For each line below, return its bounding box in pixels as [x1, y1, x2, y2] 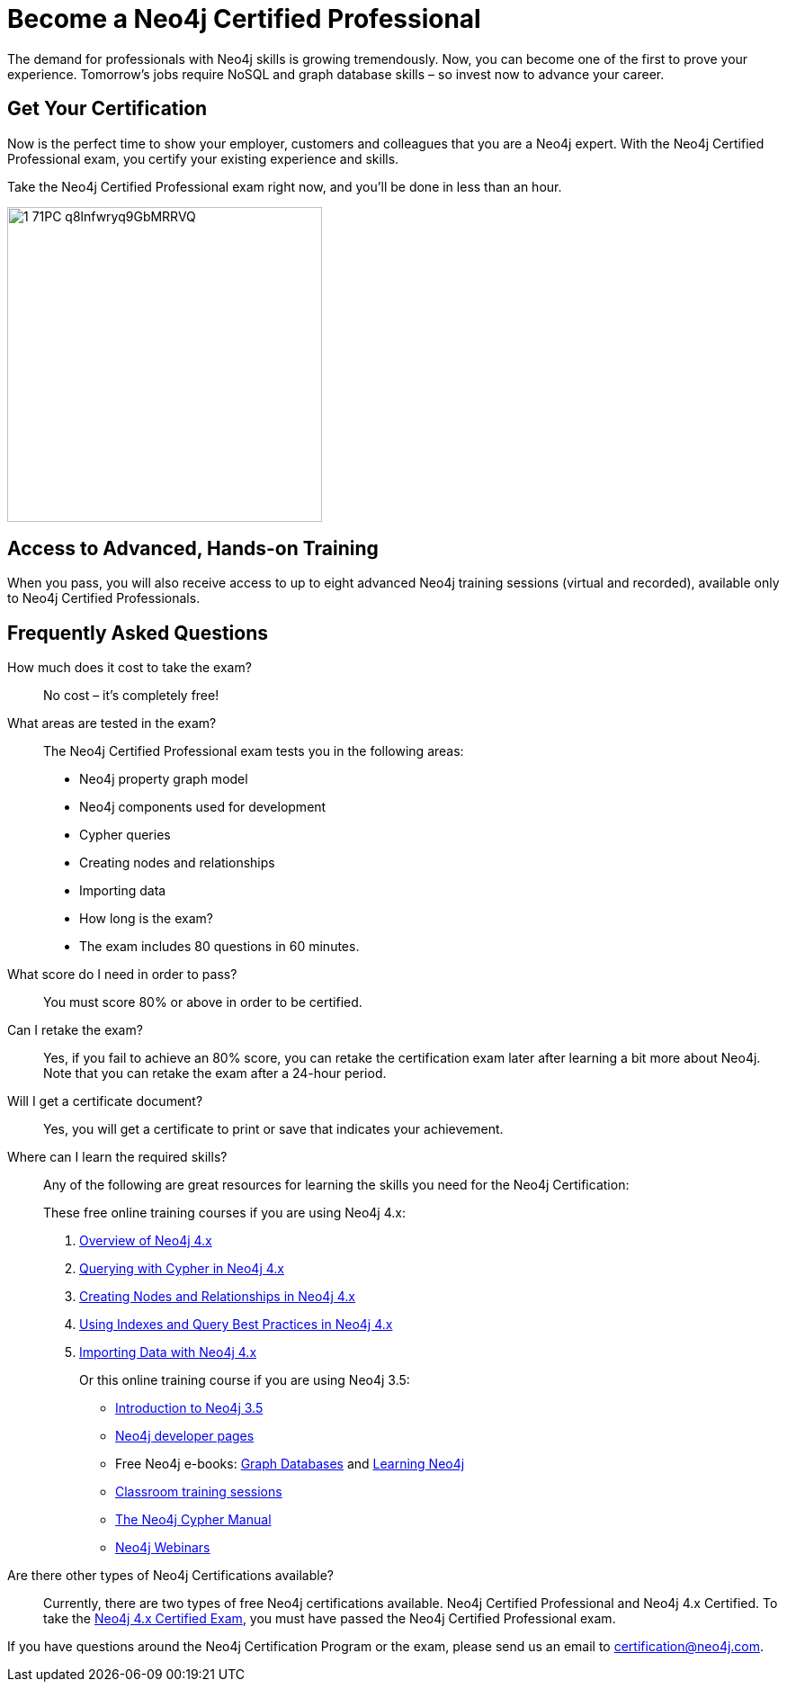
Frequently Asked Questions [7, 621, 269, 644]
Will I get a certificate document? [7, 1093, 203, 1110]
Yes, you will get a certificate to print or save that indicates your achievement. [43, 1121, 504, 1137]
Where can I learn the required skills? [7, 1149, 228, 1165]
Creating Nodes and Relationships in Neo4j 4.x [79, 1289, 355, 1305]
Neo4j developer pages [115, 1428, 255, 1444]
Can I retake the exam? [7, 1022, 143, 1038]
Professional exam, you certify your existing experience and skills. [7, 150, 399, 166]
